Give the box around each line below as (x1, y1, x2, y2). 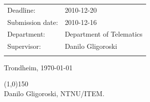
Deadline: (7, 4, 36, 15)
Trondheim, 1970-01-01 (4, 62, 73, 72)
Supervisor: (7, 41, 41, 51)
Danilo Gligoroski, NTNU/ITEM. (4, 88, 105, 98)
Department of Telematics (64, 29, 143, 39)
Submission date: (7, 17, 58, 27)
